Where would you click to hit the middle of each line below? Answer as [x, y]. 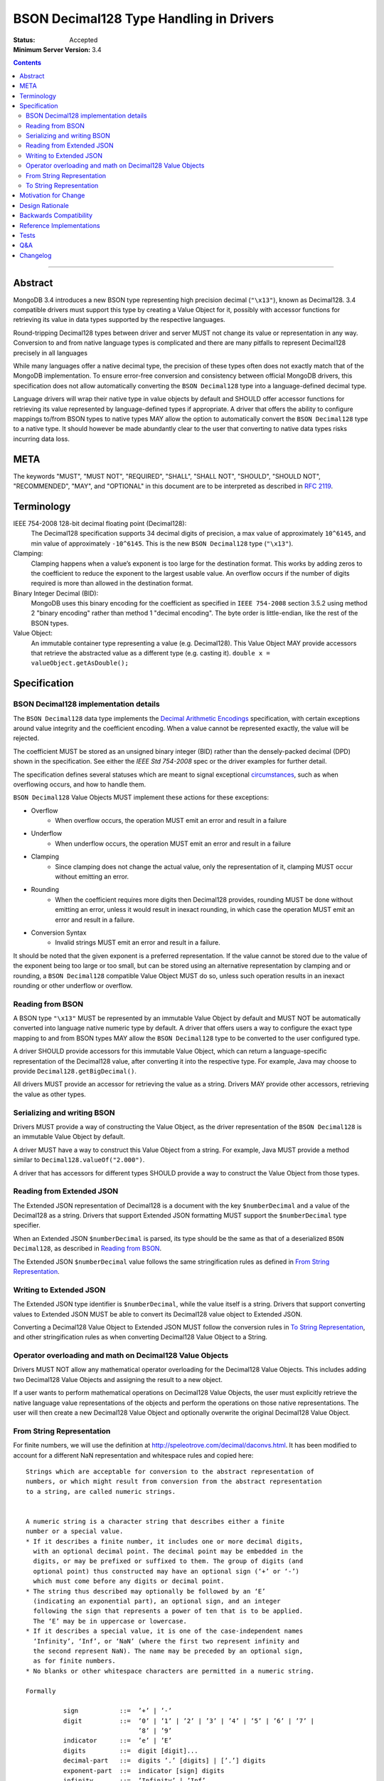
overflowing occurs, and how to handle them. [80, 784]
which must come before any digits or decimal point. [129, 1581]
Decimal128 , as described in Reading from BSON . [87, 1248]
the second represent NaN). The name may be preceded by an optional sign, [168, 1651]
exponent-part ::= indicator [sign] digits [144, 1771]
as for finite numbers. [75, 1661]
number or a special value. [75, 1531]
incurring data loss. [42, 439]
